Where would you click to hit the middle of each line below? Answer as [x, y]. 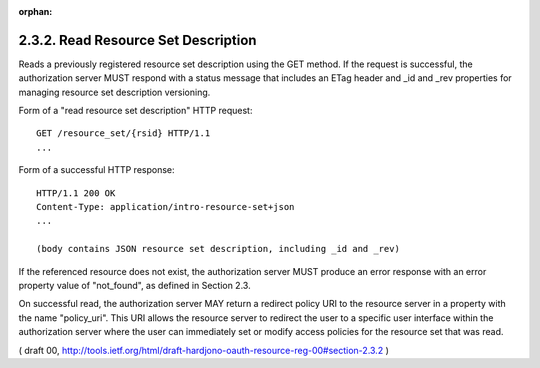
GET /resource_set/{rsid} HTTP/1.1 [123, 133]
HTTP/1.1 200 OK [76, 193]
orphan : [35, 11]
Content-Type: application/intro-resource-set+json [165, 207]
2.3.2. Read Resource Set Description [137, 40]
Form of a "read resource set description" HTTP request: [135, 111]
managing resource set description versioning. [114, 92]
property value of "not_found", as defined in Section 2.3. [134, 285]
